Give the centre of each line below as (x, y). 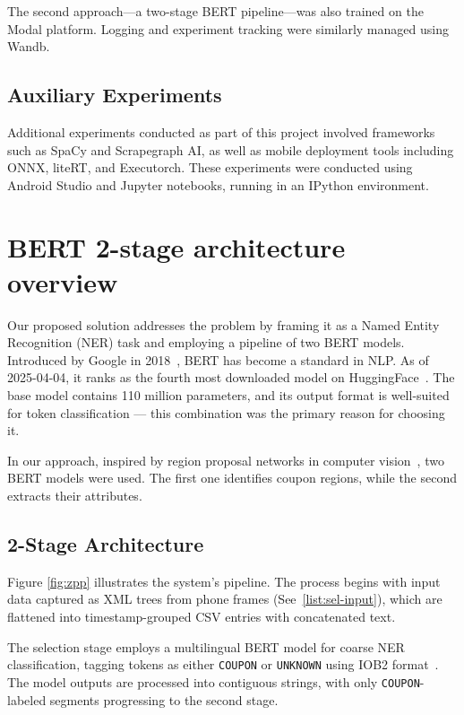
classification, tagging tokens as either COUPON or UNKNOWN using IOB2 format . (223, 664)
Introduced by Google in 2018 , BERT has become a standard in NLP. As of (218, 359)
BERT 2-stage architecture (176, 246)
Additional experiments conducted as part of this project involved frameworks (221, 131)
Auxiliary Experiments (115, 95)
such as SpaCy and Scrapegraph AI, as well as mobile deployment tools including (231, 149)
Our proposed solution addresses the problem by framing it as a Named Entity (223, 324)
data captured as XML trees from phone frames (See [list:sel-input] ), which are (225, 599)
